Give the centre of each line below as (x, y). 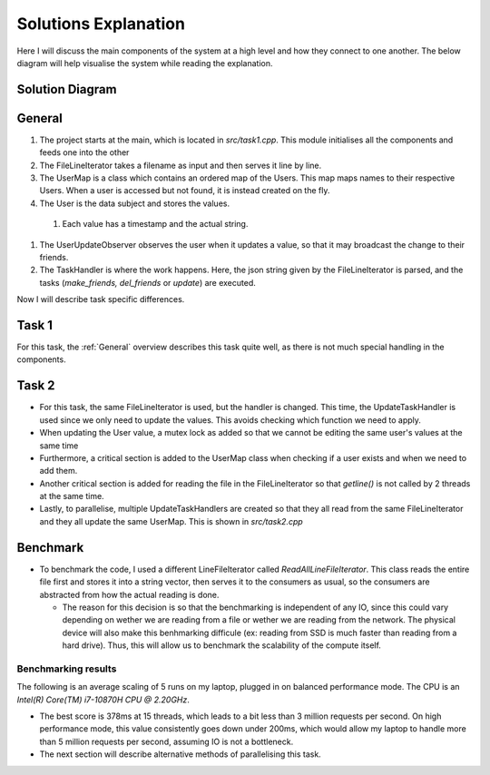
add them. (59, 471)
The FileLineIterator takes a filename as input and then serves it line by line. (181, 165)
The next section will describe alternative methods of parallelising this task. (180, 754)
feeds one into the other (84, 152)
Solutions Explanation (101, 24)
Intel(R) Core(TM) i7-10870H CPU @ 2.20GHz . (103, 700)
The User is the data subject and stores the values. (135, 203)
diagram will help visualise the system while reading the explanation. (145, 63)
